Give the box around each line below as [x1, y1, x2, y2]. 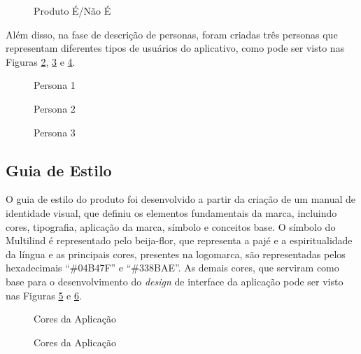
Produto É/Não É [34, 3, 111, 17]
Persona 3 [34, 125, 76, 139]
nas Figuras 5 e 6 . [6, 288, 82, 302]
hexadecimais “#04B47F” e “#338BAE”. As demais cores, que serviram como [6, 260, 339, 275]
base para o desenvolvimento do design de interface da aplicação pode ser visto [6, 274, 344, 288]
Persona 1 [34, 78, 76, 92]
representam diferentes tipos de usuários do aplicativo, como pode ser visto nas [6, 41, 345, 55]
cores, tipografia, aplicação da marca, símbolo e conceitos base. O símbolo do [6, 219, 336, 234]
